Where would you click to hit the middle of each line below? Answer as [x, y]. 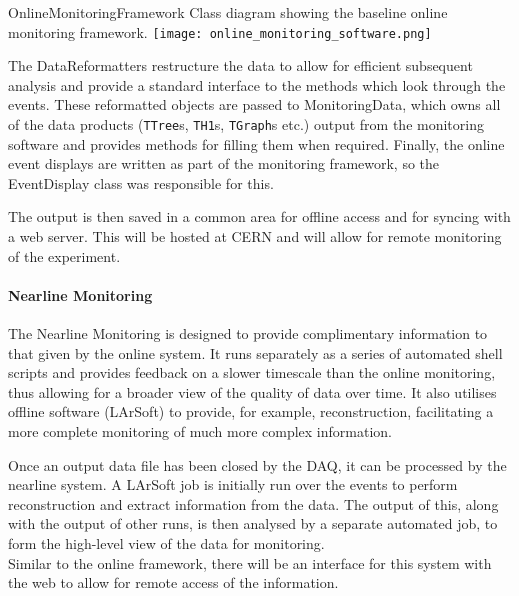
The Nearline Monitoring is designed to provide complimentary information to [248, 333]
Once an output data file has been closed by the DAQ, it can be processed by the [257, 464]
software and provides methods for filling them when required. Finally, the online [256, 143]
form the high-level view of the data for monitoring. [166, 542]
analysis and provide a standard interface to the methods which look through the [257, 84]
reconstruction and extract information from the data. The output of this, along [253, 503]
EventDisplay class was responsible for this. [141, 182]
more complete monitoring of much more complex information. [200, 431]
